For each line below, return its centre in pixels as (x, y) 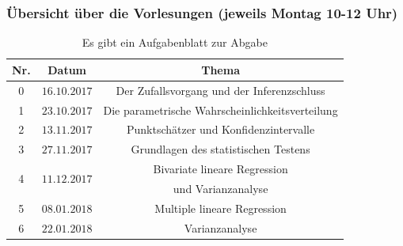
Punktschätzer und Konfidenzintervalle (221, 129)
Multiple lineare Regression (221, 208)
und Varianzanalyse (221, 188)
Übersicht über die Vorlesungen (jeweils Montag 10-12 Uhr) (202, 12)
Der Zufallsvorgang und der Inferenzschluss (221, 90)
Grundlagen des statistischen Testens (221, 149)
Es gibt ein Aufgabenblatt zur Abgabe (175, 42)
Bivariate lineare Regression (221, 169)
